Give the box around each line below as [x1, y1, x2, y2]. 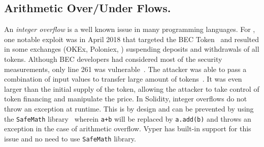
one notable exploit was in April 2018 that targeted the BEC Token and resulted [4, 33, 259, 44]
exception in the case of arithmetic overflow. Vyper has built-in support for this [4, 123, 251, 134]
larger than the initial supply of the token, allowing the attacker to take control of [4, 83, 259, 94]
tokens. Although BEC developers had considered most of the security [4, 53, 222, 64]
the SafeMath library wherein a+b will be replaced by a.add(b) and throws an [4, 113, 251, 124]
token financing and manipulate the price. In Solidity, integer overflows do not [4, 93, 247, 104]
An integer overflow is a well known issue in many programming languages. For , [4, 24, 255, 34]
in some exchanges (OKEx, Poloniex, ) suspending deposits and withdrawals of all [4, 44, 259, 54]
